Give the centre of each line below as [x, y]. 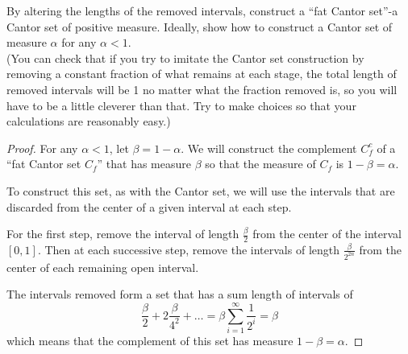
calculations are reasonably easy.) [89, 121]
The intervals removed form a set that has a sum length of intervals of [180, 294]
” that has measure [144, 164]
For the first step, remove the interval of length [123, 234]
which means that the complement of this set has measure [150, 341]
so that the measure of [260, 164]
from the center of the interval [327, 234]
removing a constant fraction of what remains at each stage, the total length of [202, 74]
